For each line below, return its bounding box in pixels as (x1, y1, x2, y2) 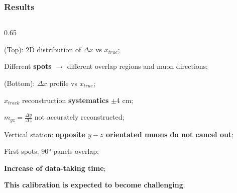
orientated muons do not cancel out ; (105, 129, 234, 139)
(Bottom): (4, 78, 35, 88)
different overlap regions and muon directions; (67, 61, 208, 71)
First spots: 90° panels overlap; (4, 146, 99, 156)
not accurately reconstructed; (34, 112, 125, 122)
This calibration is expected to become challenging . (4, 179, 185, 190)
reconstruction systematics (22, 94, 109, 105)
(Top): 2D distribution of (4, 44, 81, 54)
